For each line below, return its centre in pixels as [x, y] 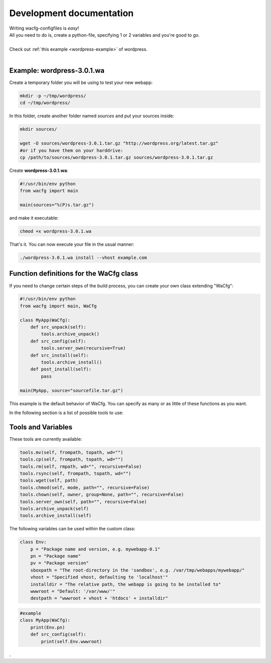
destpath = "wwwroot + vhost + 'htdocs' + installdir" [99, 598]
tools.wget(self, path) [49, 481]
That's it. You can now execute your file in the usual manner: [72, 244]
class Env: [33, 542]
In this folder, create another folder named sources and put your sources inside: [92, 116]
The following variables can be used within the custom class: [72, 529]
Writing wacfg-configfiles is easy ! [44, 28]
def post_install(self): [61, 369]
